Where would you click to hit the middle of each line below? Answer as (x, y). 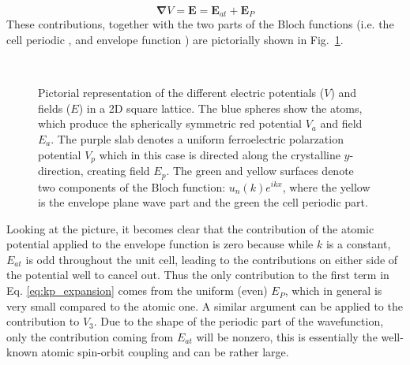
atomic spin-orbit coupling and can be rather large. (165, 352)
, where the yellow (326, 186)
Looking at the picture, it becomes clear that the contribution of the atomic (190, 228)
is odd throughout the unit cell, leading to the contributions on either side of (212, 259)
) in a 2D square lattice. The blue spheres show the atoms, (220, 108)
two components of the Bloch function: (132, 186)
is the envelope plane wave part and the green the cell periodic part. (203, 202)
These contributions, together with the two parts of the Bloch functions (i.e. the (200, 24)
